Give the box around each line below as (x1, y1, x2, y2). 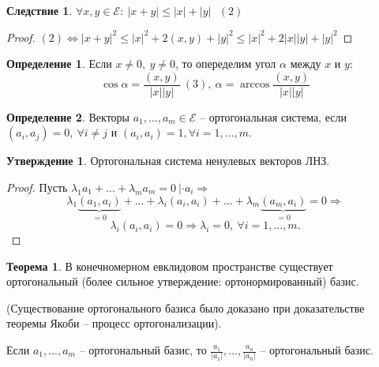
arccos (240, 79, 270, 91)
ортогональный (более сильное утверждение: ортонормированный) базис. (6, 273, 359, 290)
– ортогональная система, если (200, 108, 347, 125)
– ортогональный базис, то (79, 342, 207, 358)
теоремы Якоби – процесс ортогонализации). (6, 315, 222, 331)
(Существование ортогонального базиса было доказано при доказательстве (6, 299, 365, 316)
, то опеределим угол (174, 55, 276, 72)
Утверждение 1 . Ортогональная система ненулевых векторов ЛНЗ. (6, 152, 330, 169)
